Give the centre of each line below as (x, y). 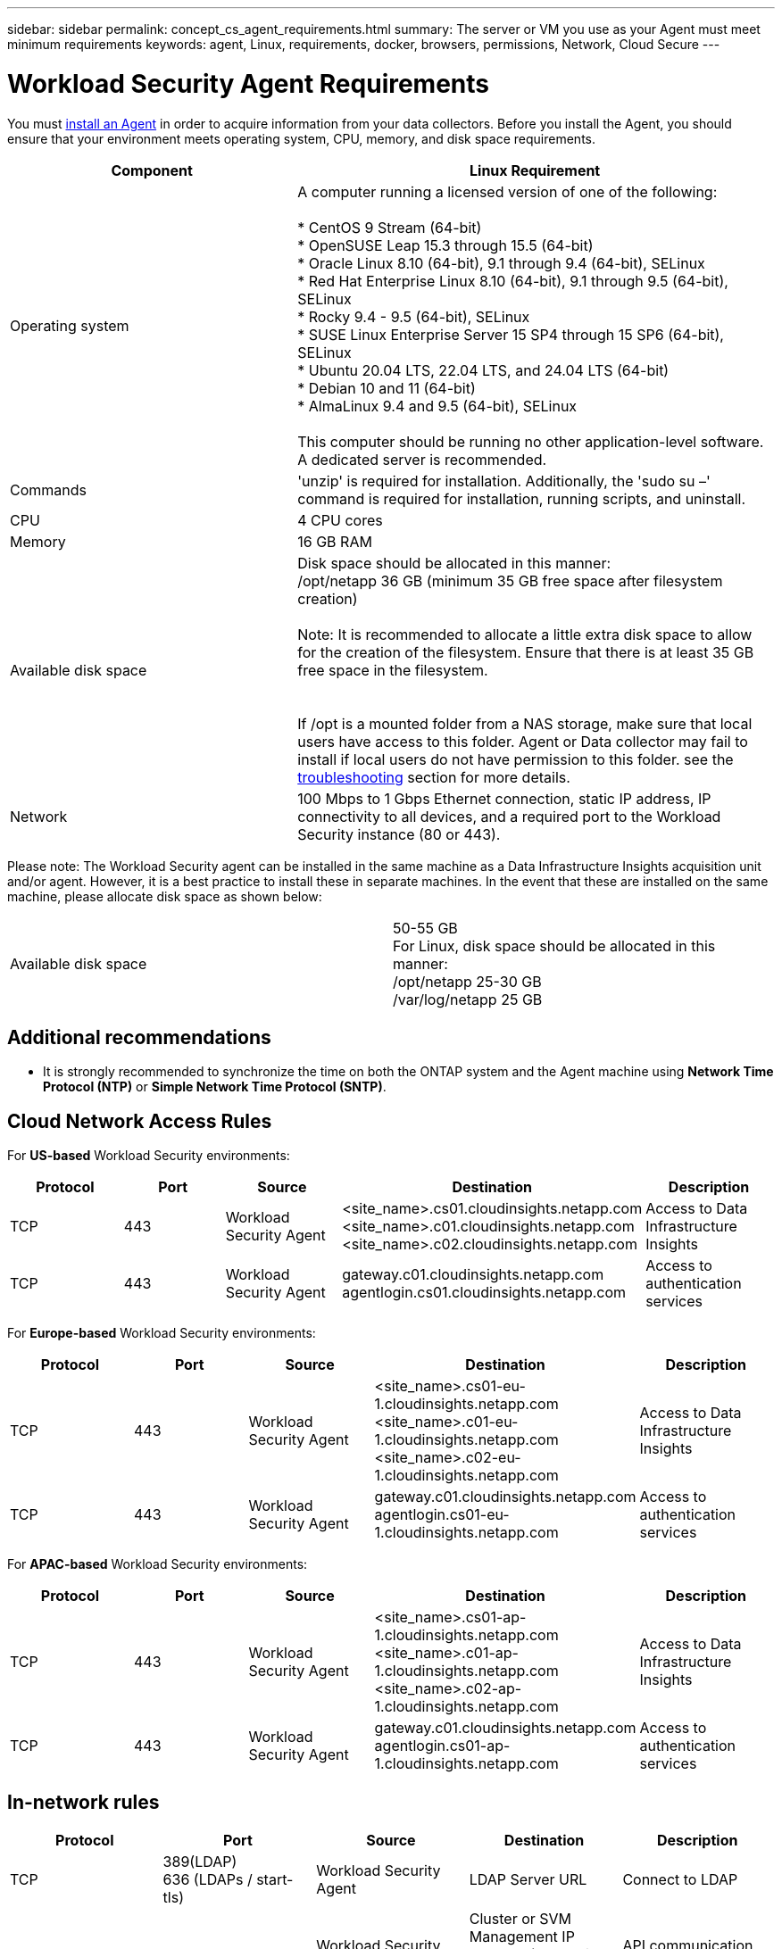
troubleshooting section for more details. (434, 777)
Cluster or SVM (520, 1919)
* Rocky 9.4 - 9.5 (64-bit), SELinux (414, 316)
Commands (48, 489)
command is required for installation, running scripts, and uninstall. (521, 498)
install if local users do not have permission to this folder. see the (516, 759)
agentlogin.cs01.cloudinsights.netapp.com (484, 1293)
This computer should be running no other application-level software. (531, 441)
